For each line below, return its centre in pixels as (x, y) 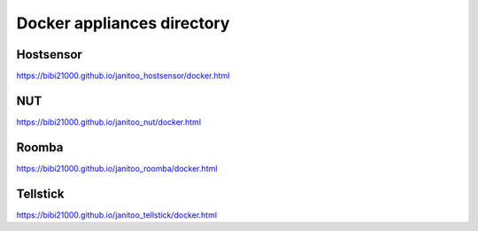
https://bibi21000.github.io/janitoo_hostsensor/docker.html (123, 76)
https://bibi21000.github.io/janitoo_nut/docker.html (109, 122)
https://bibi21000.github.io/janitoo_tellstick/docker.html (116, 215)
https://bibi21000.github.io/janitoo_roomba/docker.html (117, 168)
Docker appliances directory (123, 23)
